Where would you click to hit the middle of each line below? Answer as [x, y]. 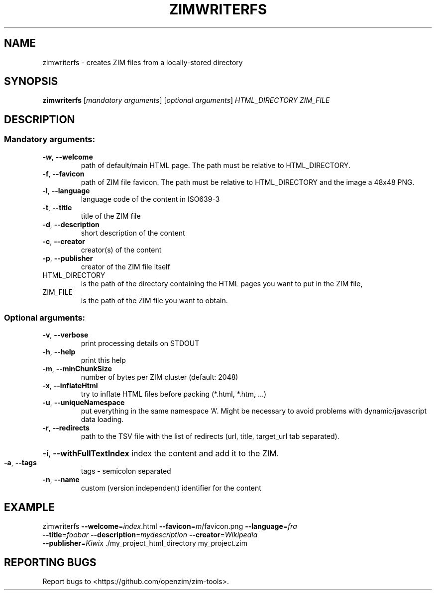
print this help [103, 360]
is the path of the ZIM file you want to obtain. [154, 300]
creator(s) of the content [121, 250]
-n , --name [61, 480]
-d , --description [71, 224]
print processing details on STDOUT [140, 343]
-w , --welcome [68, 157]
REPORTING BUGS [50, 562]
